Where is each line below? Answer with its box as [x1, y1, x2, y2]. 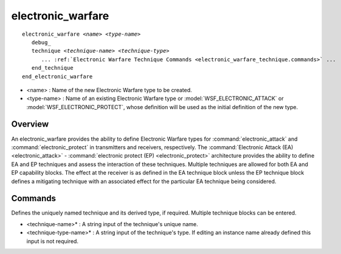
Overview [11, 119, 49, 130]
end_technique [31, 64, 74, 72]
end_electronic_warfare [22, 73, 93, 80]
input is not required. [26, 237, 79, 245]
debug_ [31, 39, 51, 45]
